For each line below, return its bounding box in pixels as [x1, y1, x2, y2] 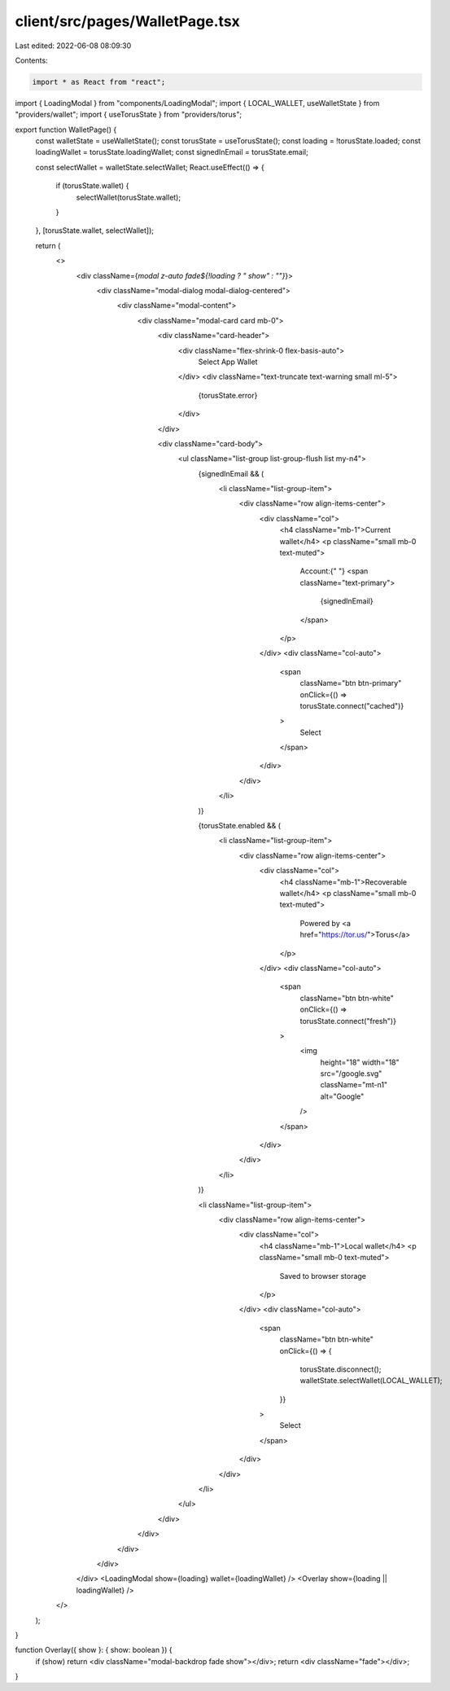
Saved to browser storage [279, 1271, 366, 1280]
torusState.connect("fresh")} [299, 1016, 396, 1026]
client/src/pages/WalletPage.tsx [15, 12, 240, 30]
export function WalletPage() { [15, 125, 117, 134]
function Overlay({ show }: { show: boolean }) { [15, 1645, 173, 1655]
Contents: [15, 55, 48, 65]
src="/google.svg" [320, 1069, 382, 1078]
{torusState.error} [198, 390, 258, 400]
